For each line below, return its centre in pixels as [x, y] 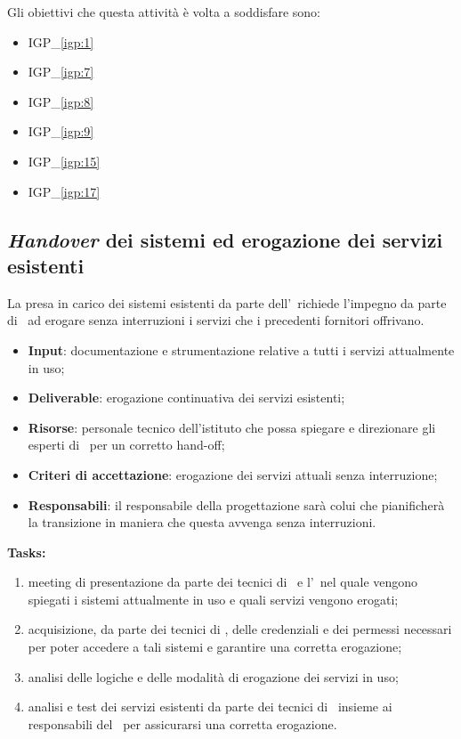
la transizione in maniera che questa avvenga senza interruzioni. [202, 522]
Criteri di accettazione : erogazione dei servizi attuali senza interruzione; [233, 474]
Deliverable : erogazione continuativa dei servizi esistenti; [186, 398]
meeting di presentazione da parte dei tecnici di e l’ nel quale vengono [223, 582]
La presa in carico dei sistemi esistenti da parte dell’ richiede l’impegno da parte [227, 302]
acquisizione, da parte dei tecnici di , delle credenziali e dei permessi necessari [240, 629]
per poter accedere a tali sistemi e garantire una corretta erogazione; [215, 647]
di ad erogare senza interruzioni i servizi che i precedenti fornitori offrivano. [216, 320]
